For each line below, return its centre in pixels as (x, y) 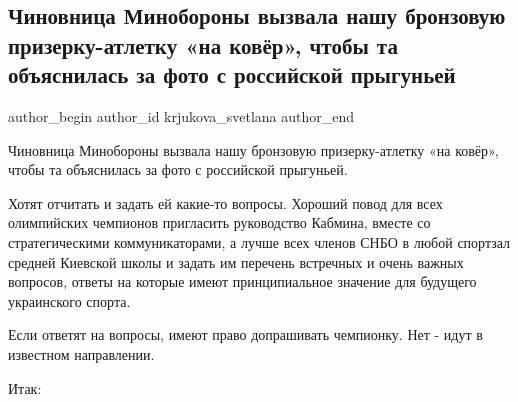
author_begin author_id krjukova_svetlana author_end (181, 115)
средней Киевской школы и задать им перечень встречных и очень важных (236, 261)
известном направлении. (81, 353)
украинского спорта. (69, 300)
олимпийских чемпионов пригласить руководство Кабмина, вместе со (219, 222)
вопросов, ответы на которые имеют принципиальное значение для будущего (242, 281)
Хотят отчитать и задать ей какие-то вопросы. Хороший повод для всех (225, 202)
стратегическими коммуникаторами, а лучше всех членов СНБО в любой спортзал (259, 241)
